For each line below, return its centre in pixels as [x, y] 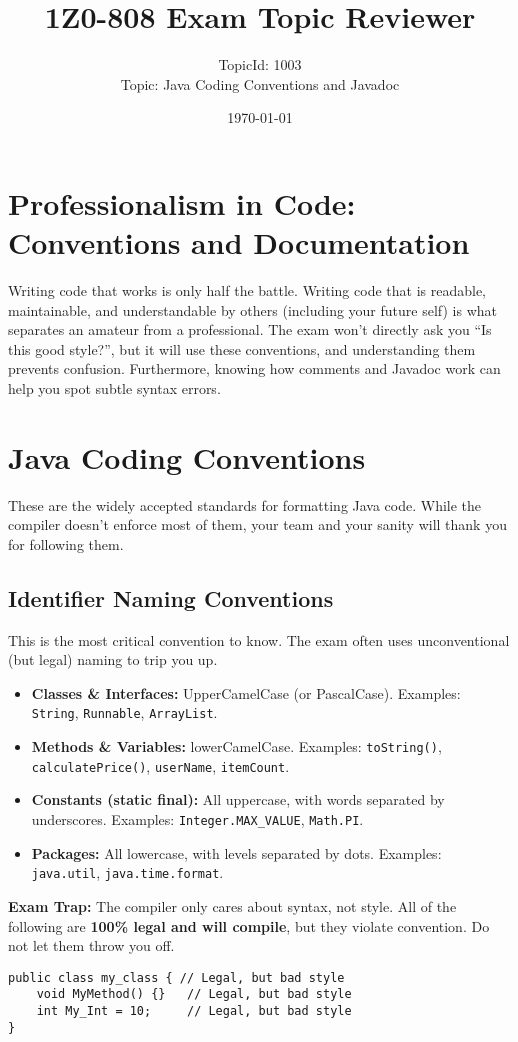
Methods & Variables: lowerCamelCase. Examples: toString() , [236, 746]
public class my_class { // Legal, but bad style [176, 977]
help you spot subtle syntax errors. [114, 388]
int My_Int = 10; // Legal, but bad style [194, 1011]
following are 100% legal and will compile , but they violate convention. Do [249, 925]
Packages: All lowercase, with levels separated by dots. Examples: [236, 852]
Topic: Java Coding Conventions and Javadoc [260, 83]
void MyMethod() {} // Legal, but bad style [194, 994]
